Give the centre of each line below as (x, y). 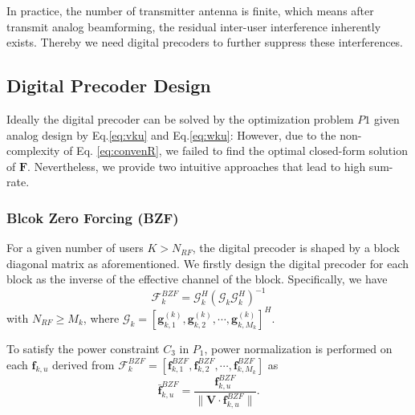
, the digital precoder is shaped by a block (296, 248)
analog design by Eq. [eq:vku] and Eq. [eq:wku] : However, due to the (171, 134)
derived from (83, 364)
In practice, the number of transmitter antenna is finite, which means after (190, 10)
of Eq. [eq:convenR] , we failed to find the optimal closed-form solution (236, 151)
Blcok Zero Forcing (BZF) (93, 217)
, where (101, 317)
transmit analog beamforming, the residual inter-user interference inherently (194, 26)
